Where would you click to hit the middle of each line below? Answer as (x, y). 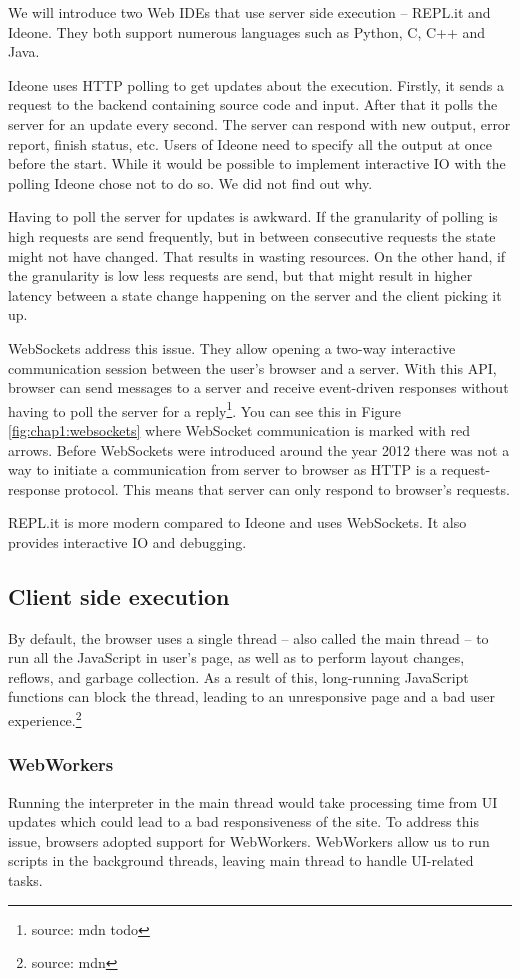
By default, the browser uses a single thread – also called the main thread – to (248, 637)
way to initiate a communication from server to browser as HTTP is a (222, 469)
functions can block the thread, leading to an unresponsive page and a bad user (251, 696)
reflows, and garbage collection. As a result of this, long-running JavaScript (238, 676)
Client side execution (119, 595)
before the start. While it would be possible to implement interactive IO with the (257, 163)
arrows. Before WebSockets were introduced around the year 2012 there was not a (259, 449)
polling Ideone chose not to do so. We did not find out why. (190, 182)
